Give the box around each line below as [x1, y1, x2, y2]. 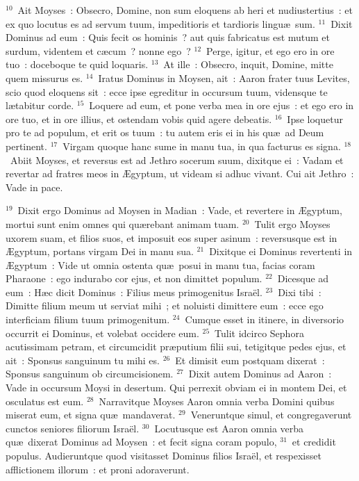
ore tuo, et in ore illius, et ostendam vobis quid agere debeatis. [6, 111, 272, 126]
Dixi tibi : [278, 284, 322, 299]
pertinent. [6, 138, 47, 153]
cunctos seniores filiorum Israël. [6, 421, 140, 435]
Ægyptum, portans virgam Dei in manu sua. [6, 244, 194, 259]
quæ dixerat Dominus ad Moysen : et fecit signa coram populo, [6, 434, 277, 449]
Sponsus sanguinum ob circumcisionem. [6, 366, 174, 381]
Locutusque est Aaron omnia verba [154, 421, 304, 435]
